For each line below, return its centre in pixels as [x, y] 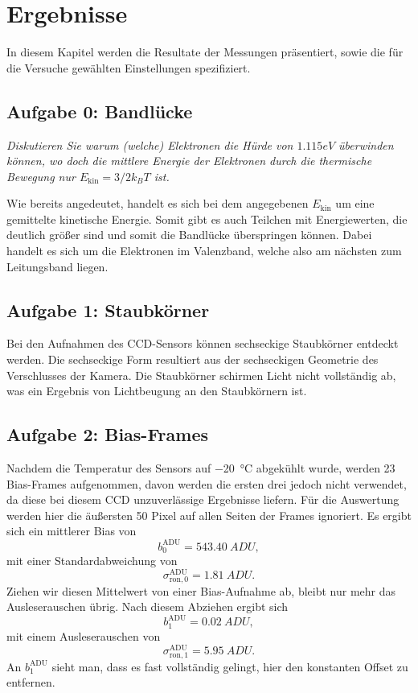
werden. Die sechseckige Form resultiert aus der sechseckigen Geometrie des [193, 359]
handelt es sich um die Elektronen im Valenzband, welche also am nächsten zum [204, 251]
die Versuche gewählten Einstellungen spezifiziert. [129, 67]
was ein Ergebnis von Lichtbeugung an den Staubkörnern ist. [157, 391]
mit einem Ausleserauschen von [84, 635]
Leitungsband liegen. [57, 266]
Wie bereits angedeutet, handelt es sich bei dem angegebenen [158, 203]
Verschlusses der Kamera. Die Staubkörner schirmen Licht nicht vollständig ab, [201, 375]
